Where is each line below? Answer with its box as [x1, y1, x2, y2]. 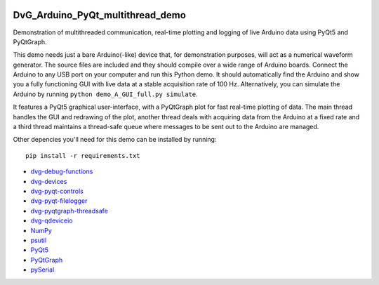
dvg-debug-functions [30, 167, 93, 175]
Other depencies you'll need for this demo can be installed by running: [13, 135, 217, 144]
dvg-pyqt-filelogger [30, 197, 88, 205]
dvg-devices [30, 177, 67, 185]
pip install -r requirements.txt [25, 152, 140, 159]
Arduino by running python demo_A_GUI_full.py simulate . [13, 90, 198, 98]
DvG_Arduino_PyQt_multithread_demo [13, 9, 186, 21]
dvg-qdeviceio [30, 216, 73, 225]
